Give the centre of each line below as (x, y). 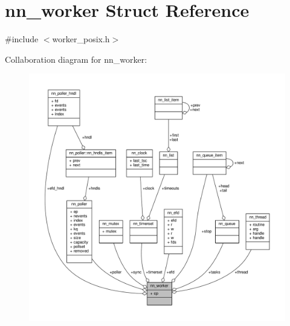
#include (22, 39)
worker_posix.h (81, 39)
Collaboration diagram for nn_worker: (76, 59)
